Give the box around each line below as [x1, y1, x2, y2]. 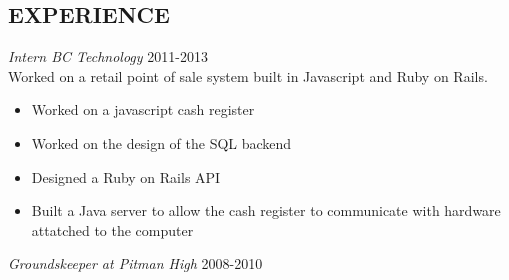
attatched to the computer [31, 219, 194, 240]
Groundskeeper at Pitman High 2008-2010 [8, 253, 263, 274]
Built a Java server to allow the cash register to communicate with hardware [31, 200, 501, 221]
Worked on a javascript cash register [31, 99, 255, 120]
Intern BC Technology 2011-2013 [8, 46, 208, 67]
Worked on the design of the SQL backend [31, 132, 292, 153]
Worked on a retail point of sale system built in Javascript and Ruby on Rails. [8, 65, 488, 86]
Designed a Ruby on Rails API [31, 166, 221, 187]
